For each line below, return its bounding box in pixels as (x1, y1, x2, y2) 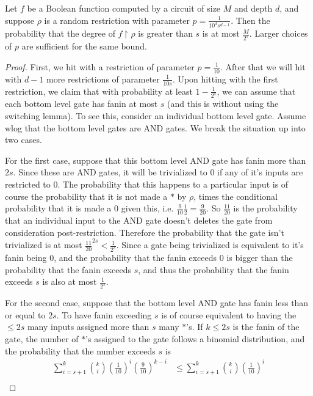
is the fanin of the (232, 320, 300, 333)
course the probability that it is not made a (5, 189, 168, 202)
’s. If (186, 320, 203, 333)
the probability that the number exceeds (5, 344, 156, 357)
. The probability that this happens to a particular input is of (57, 178, 289, 191)
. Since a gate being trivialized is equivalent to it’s (116, 238, 304, 251)
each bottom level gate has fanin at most (5, 97, 158, 110)
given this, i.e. (121, 202, 174, 215)
